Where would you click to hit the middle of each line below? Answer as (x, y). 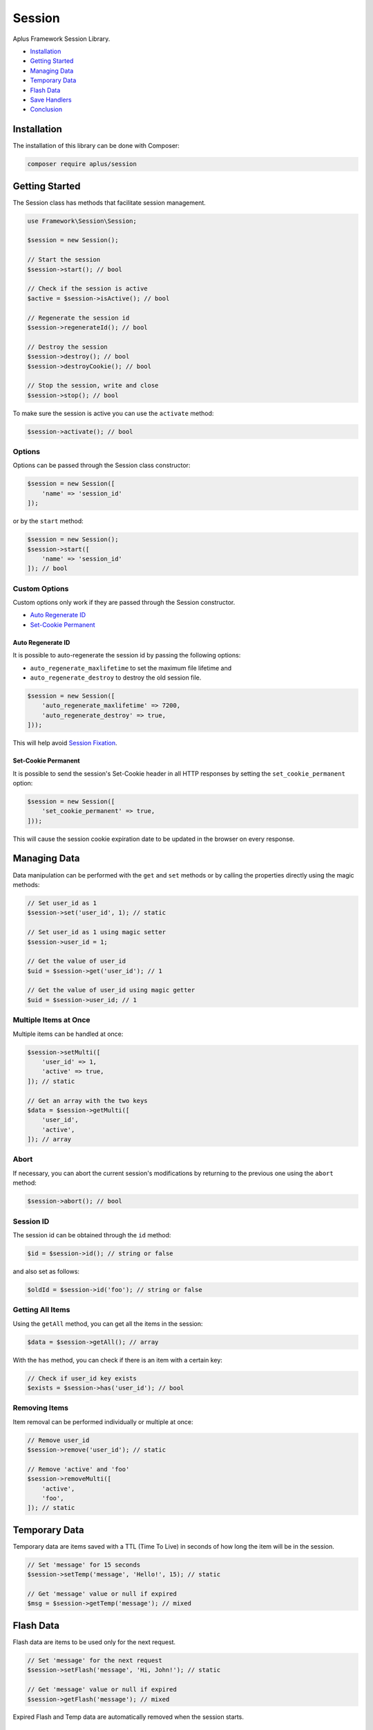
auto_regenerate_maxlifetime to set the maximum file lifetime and (131, 668)
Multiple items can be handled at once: (68, 1034)
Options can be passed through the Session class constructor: (102, 465)
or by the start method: (48, 521)
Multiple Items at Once (51, 1020)
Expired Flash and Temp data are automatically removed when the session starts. (128, 1717)
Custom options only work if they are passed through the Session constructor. (124, 603)
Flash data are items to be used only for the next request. (94, 1642)
